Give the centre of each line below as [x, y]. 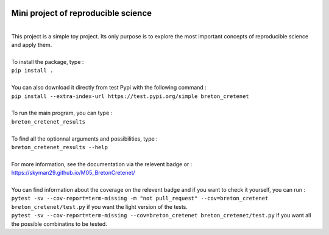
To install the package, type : [48, 62]
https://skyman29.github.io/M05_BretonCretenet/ [73, 173]
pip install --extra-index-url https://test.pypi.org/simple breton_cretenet [130, 96]
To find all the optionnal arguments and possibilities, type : [84, 139]
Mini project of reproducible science [82, 13]
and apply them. [32, 45]
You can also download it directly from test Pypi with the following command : [109, 88]
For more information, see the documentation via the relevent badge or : [102, 164]
